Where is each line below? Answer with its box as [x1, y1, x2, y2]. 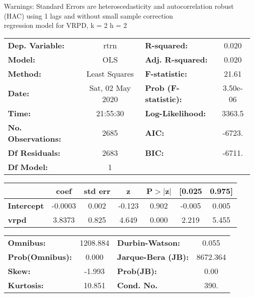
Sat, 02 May [89, 82, 131, 93]
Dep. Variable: [8, 39, 64, 51]
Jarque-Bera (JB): [117, 251, 189, 262]
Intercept [8, 199, 44, 211]
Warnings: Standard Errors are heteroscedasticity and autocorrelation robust [4, 1, 234, 11]
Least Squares [86, 67, 134, 79]
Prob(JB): [117, 265, 157, 276]
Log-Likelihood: [145, 107, 206, 119]
